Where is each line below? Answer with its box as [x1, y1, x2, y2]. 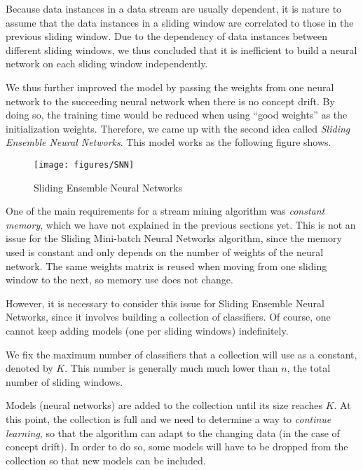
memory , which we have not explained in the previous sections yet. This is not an [6, 217, 356, 231]
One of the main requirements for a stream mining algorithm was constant [6, 203, 325, 218]
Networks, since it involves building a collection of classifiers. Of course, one [6, 309, 331, 324]
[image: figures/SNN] [34, 159, 135, 170]
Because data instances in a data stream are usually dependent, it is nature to [6, 1, 342, 15]
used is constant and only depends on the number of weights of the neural [6, 244, 324, 259]
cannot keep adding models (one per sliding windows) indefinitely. [6, 323, 289, 337]
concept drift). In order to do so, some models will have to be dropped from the [6, 439, 348, 454]
